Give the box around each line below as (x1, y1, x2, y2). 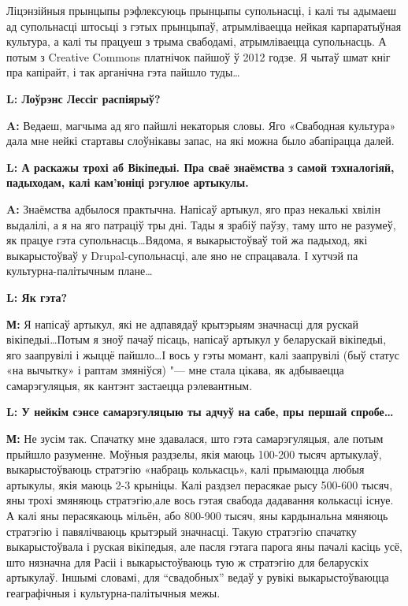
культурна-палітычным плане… (6, 262, 153, 279)
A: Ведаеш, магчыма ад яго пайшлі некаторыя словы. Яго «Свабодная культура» (6, 117, 396, 133)
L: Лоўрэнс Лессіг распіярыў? (6, 90, 161, 106)
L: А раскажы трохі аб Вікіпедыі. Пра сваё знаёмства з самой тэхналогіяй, (6, 158, 395, 175)
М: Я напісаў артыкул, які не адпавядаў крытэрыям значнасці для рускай (6, 315, 358, 332)
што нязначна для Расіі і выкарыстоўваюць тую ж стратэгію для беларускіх (6, 553, 369, 570)
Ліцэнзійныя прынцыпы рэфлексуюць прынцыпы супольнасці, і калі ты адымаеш (6, 2, 397, 18)
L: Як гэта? (6, 288, 68, 305)
